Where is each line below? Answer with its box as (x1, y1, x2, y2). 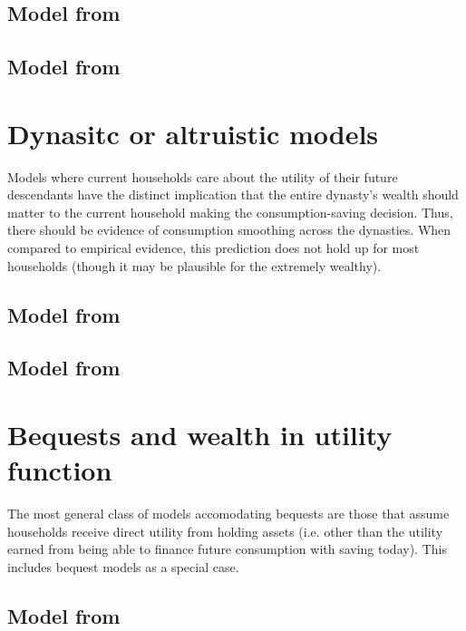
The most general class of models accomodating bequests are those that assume (7, 504, 450, 523)
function (7, 451, 112, 489)
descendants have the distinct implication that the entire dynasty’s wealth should (7, 185, 459, 204)
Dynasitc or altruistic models (7, 114, 379, 151)
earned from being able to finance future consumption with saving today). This (7, 539, 447, 558)
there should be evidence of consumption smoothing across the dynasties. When (7, 220, 451, 239)
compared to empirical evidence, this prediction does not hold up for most (7, 238, 420, 257)
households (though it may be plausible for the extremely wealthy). (7, 256, 382, 275)
